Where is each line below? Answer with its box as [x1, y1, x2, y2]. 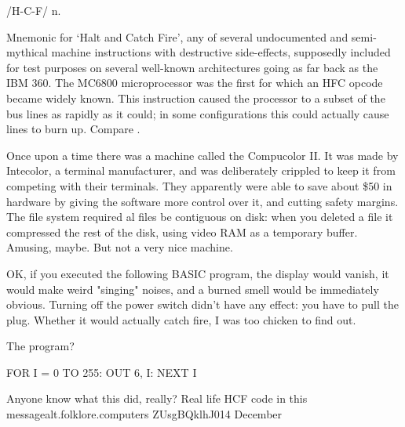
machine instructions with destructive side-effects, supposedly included [51, 44, 391, 60]
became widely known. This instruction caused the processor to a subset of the [6, 89, 385, 106]
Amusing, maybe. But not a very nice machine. [6, 239, 233, 255]
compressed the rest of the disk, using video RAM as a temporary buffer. [6, 223, 358, 240]
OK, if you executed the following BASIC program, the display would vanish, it [6, 265, 389, 281]
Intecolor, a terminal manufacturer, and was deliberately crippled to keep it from [6, 162, 396, 179]
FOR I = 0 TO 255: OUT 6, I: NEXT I [6, 364, 197, 380]
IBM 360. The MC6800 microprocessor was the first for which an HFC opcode [6, 74, 383, 91]
